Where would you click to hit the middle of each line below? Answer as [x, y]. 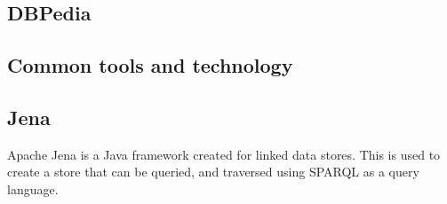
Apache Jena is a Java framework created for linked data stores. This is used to [224, 154]
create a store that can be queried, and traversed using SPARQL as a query [213, 172]
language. [33, 188]
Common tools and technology [150, 65]
